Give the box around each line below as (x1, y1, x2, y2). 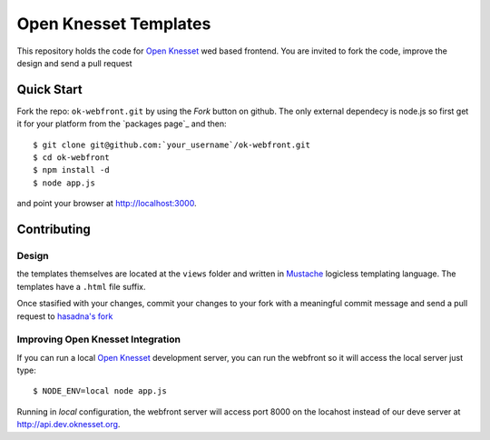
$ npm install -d (33, 165, 110, 175)
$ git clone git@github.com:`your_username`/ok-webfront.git (33, 139, 310, 150)
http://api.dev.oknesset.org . (16, 419, 121, 430)
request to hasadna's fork (16, 310, 113, 322)
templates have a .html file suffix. (16, 281, 146, 292)
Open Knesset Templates (16, 14, 211, 34)
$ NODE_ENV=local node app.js (33, 386, 168, 396)
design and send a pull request (16, 57, 132, 68)
